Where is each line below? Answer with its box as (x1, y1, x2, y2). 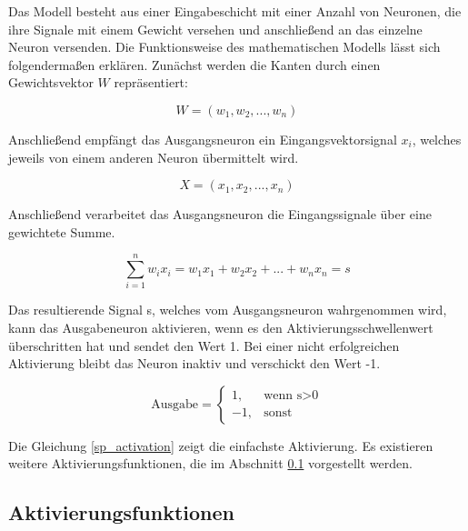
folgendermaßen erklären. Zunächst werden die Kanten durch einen (8, 55, 381, 74)
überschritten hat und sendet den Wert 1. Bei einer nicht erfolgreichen (8, 336, 400, 355)
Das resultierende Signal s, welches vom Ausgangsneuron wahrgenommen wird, (8, 300, 447, 319)
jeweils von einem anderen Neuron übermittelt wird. (8, 147, 299, 166)
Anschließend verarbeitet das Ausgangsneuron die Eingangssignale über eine (8, 205, 432, 224)
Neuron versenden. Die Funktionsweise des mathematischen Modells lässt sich (8, 37, 441, 56)
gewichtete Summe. (8, 222, 115, 241)
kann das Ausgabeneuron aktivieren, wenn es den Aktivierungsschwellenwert (8, 318, 433, 337)
